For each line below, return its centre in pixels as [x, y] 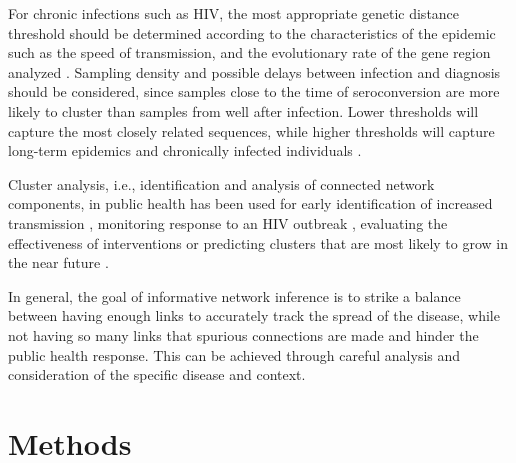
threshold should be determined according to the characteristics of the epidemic [252, 32]
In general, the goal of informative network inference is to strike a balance [234, 295]
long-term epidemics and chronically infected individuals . [185, 150]
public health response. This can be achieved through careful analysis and [234, 354]
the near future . [58, 262]
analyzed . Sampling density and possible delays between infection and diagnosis [254, 71]
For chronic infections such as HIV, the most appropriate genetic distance [234, 13]
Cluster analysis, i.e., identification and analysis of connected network [221, 183]
